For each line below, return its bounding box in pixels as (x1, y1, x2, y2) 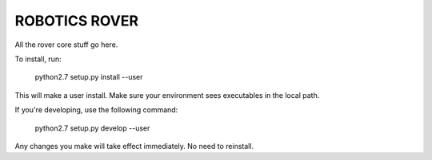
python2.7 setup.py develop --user (34, 123, 150, 133)
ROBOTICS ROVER (14, 12, 139, 29)
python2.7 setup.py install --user (34, 72, 143, 82)
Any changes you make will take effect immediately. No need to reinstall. (14, 141, 254, 150)
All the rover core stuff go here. (14, 40, 118, 49)
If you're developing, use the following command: (14, 105, 178, 115)
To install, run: (14, 54, 62, 64)
